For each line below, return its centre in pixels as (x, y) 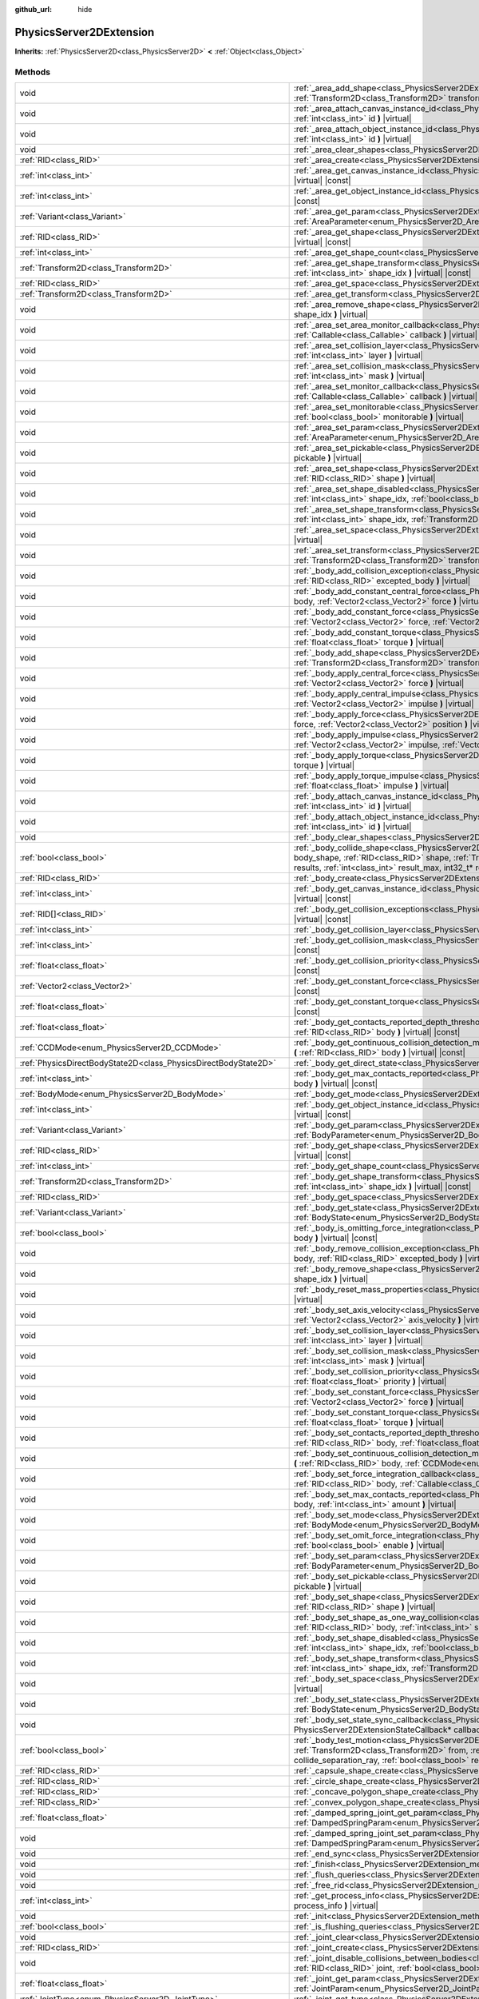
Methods (33, 72)
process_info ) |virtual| (336, 1905)
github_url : (33, 9)
